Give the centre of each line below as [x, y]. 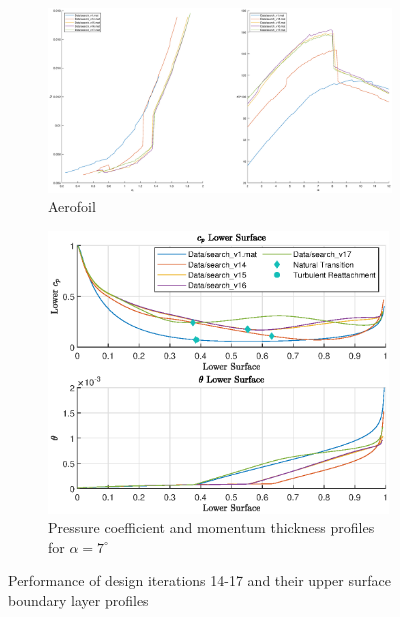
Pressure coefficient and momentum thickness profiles [211, 527]
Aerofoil [72, 206]
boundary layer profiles [78, 599]
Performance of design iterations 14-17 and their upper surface [199, 580]
